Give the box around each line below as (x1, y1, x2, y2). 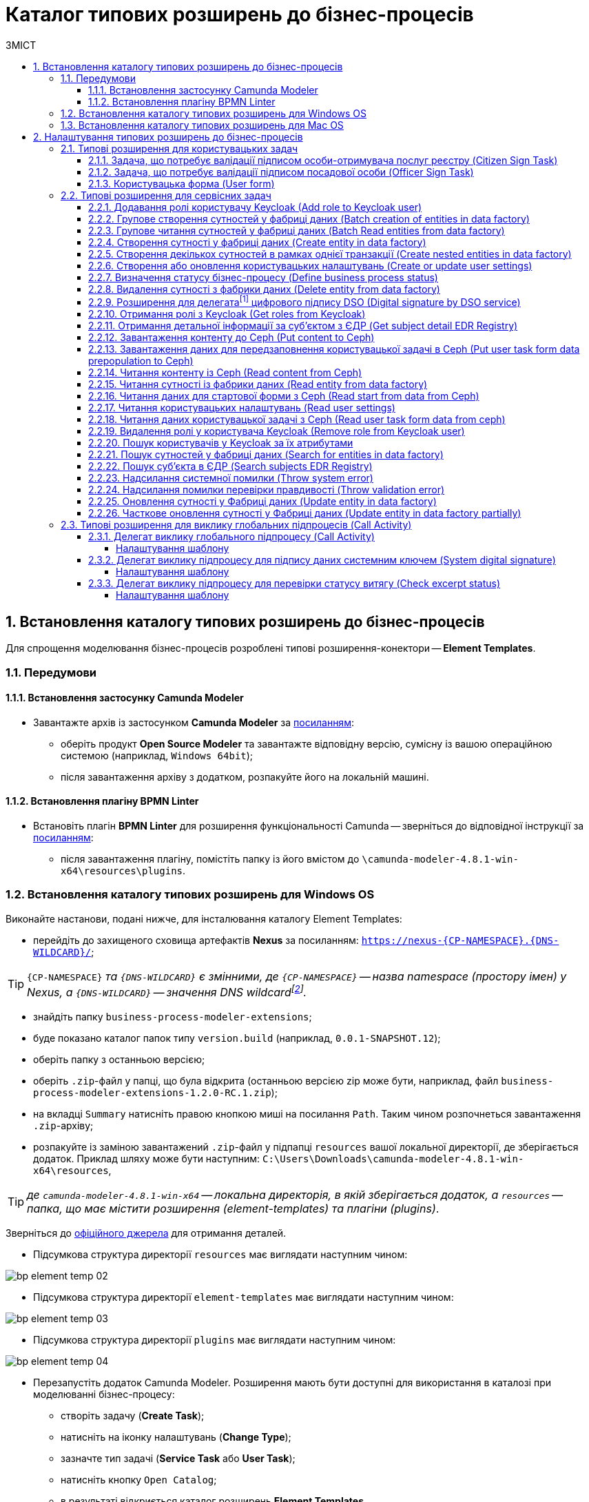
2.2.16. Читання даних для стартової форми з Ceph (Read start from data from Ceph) (88, 390, 479, 402)
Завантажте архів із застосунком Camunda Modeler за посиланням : (33, 716, 354, 728)
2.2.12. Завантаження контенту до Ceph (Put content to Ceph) (88, 331, 375, 344)
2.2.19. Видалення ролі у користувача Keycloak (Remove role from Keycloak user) (88, 425, 465, 438)
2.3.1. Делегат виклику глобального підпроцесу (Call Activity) (88, 531, 375, 543)
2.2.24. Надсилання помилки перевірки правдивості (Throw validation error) (88, 484, 445, 496)
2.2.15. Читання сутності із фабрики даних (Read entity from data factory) (88, 378, 428, 391)
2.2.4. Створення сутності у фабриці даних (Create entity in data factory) (88, 236, 426, 248)
